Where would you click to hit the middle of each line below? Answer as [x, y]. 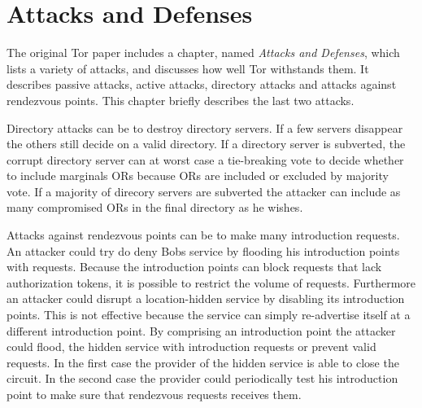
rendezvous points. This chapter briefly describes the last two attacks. [181, 100]
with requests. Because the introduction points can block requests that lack [194, 267]
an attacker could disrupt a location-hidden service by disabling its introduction [206, 298]
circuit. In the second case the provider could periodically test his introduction [202, 378]
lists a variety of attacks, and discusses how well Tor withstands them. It [188, 68]
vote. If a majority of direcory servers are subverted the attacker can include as [204, 191]
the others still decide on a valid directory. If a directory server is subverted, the [206, 144]
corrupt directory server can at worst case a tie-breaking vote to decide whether [205, 159]
